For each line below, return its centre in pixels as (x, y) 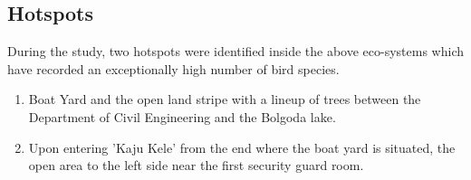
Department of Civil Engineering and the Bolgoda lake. (182, 116)
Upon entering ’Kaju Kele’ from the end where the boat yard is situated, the (242, 147)
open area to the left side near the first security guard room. (196, 165)
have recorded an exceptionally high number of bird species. (173, 68)
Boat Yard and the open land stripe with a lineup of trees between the (225, 99)
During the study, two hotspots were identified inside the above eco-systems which (235, 51)
